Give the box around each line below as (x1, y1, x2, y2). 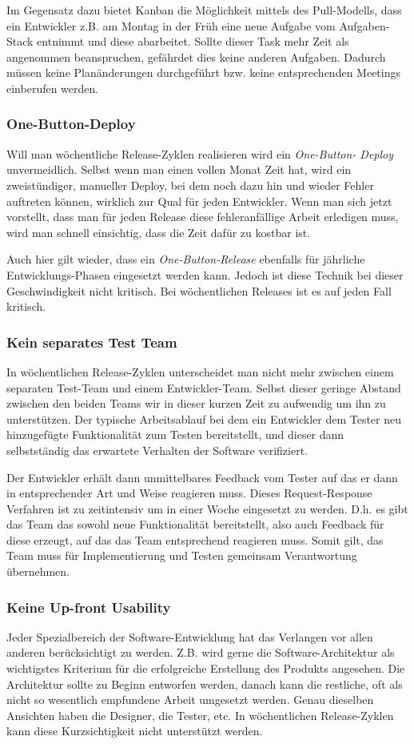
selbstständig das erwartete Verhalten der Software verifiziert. (6, 441, 309, 458)
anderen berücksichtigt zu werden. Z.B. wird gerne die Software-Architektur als (6, 644, 395, 661)
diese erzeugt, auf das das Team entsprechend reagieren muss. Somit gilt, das (6, 531, 384, 548)
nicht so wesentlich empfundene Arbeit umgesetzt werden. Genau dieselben (6, 691, 374, 708)
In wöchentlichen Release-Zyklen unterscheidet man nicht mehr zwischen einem (6, 363, 394, 380)
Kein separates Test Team (6, 332, 177, 352)
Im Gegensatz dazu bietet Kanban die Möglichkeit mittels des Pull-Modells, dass (6, 2, 402, 18)
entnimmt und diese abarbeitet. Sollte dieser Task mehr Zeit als (37, 33, 349, 50)
